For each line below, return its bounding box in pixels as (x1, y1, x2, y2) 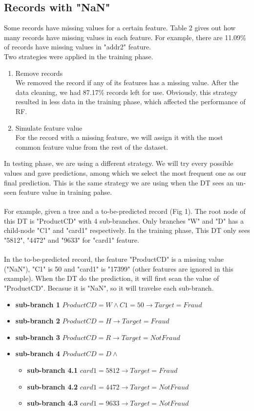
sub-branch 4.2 (27, 381, 78, 391)
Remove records (15, 68, 63, 78)
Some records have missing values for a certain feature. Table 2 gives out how (4, 23, 236, 33)
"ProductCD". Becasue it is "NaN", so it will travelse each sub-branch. (4, 283, 214, 293)
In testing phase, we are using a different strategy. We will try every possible (4, 158, 233, 168)
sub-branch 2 (15, 316, 60, 326)
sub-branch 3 (15, 332, 60, 342)
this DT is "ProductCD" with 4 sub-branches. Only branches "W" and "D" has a (4, 215, 244, 226)
